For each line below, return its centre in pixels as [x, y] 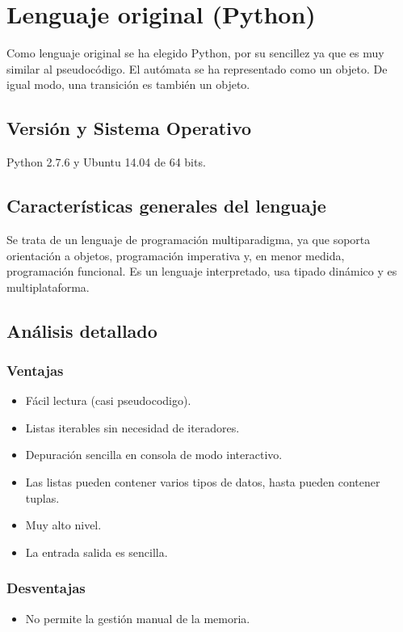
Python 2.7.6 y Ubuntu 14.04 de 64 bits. [106, 162]
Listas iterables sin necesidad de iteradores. [132, 427]
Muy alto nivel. [63, 525]
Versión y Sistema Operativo [129, 128]
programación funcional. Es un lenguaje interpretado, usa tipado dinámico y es [202, 271]
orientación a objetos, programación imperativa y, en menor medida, [176, 255]
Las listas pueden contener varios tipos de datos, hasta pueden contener [203, 482]
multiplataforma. [48, 287]
